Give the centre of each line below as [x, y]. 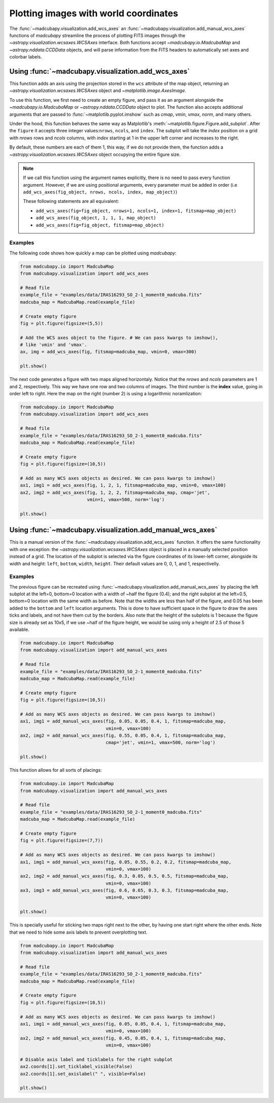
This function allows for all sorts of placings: [56, 770]
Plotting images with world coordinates [94, 13]
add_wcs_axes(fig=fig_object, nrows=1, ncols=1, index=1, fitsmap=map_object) [136, 211]
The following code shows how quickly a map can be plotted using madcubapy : [93, 253]
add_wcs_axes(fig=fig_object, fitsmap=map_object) [100, 225]
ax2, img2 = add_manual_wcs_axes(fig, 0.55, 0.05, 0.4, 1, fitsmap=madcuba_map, [123, 736]
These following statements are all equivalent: [71, 201]
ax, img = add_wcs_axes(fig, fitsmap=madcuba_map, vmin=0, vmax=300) [108, 352]
